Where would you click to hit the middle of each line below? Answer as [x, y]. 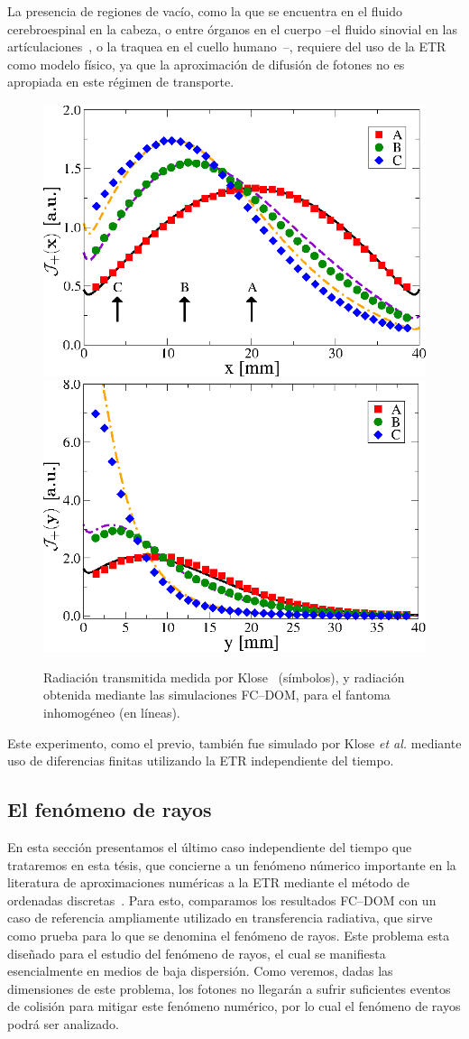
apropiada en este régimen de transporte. [121, 82]
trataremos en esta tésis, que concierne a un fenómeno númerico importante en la [232, 864]
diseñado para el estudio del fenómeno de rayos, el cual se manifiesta [197, 953]
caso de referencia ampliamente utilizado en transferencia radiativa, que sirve [220, 918]
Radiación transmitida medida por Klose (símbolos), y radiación [224, 677]
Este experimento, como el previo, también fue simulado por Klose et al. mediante [234, 742]
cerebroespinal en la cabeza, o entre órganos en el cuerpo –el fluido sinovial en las [233, 28]
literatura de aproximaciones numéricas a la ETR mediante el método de [208, 882]
